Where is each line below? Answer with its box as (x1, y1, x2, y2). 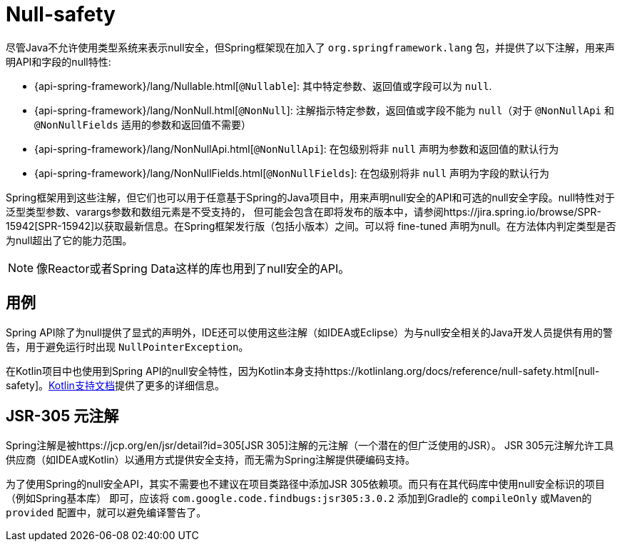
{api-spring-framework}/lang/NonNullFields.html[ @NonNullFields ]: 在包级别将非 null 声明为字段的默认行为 (34, 166, 550, 179)
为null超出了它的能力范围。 (6, 234, 133, 246)
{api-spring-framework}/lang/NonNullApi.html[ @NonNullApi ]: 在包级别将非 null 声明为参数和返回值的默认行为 (34, 142, 559, 155)
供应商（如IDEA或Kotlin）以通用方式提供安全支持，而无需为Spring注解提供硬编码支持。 (6, 453, 416, 466)
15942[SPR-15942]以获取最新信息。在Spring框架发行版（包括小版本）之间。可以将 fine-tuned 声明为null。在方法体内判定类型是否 (6, 219, 616, 232)
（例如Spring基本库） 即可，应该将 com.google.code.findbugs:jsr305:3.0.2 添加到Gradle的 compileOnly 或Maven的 (6, 492, 592, 505)
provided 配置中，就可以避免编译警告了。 (6, 506, 207, 519)
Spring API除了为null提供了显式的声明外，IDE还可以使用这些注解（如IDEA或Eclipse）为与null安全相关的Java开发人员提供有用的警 (6, 326, 613, 338)
